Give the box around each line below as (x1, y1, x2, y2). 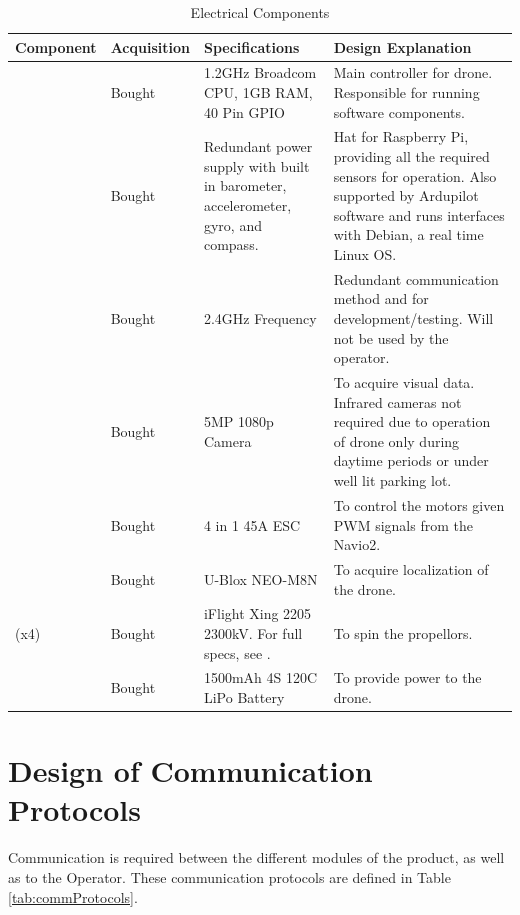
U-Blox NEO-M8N (203, 568, 318, 589)
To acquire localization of (333, 558, 489, 579)
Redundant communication (333, 268, 499, 289)
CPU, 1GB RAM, (203, 82, 313, 103)
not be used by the (333, 327, 449, 348)
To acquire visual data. (333, 372, 475, 393)
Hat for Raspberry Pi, (333, 126, 469, 147)
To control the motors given (333, 494, 505, 515)
